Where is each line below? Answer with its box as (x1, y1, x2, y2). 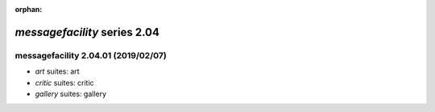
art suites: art (35, 66, 80, 76)
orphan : (14, 5, 43, 14)
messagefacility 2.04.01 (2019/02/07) (14, 50, 167, 61)
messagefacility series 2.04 (14, 25, 160, 39)
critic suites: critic (35, 78, 94, 87)
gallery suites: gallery (35, 89, 107, 98)
